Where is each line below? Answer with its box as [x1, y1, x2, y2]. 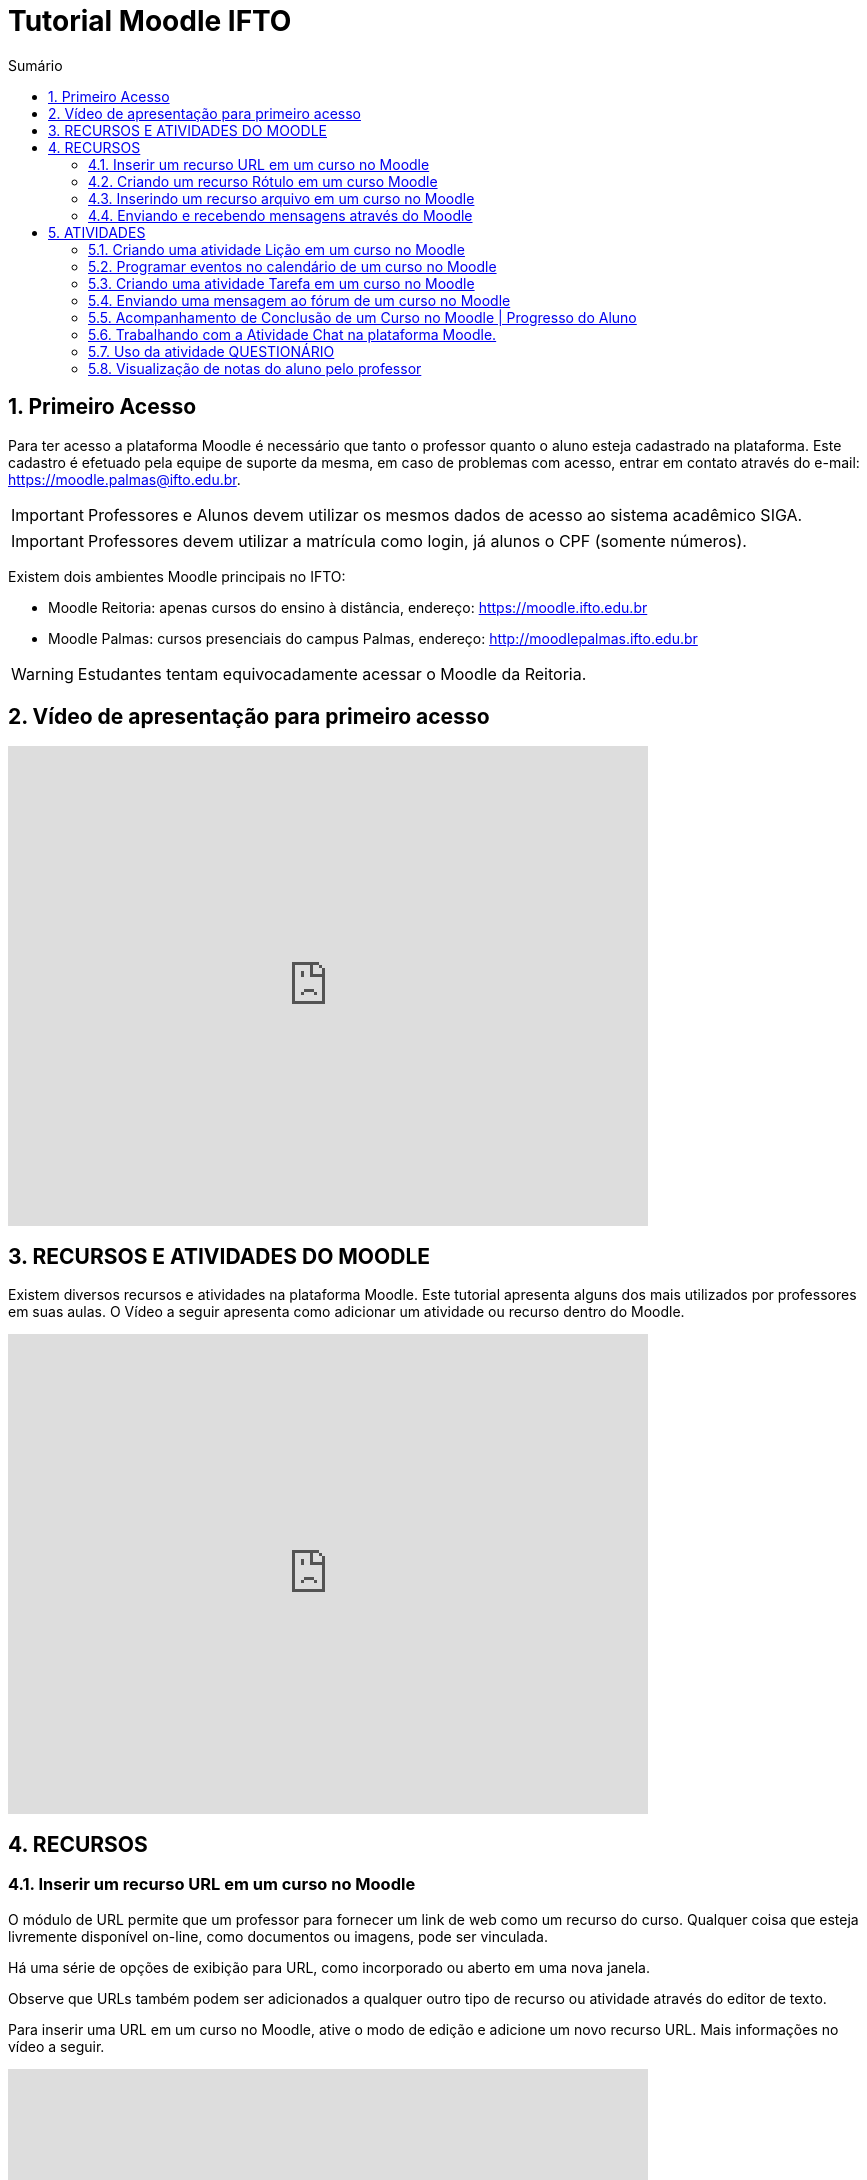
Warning [11, 663, 74, 684]
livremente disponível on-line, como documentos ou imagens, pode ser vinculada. [8, 1927, 548, 1945]
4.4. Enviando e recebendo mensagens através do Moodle [88, 206, 473, 224]
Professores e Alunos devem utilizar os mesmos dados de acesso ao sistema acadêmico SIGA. [87, 504, 803, 525]
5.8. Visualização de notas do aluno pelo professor [88, 359, 422, 377]
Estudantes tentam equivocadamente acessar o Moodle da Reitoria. [77, 663, 587, 684]
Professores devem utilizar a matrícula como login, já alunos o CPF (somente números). [87, 530, 747, 551]
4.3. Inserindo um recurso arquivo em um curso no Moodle [88, 189, 475, 207]
